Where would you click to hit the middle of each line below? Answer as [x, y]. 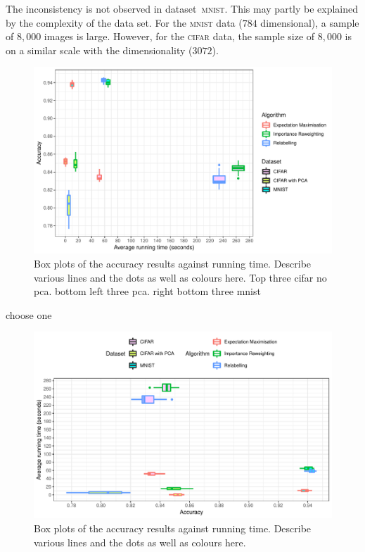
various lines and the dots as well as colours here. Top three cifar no [180, 277]
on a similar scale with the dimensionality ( [99, 50]
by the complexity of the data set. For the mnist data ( [124, 22]
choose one [29, 314]
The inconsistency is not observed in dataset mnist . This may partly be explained [182, 8]
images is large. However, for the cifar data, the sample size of [179, 36]
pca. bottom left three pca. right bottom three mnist [147, 291]
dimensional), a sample [310, 22]
